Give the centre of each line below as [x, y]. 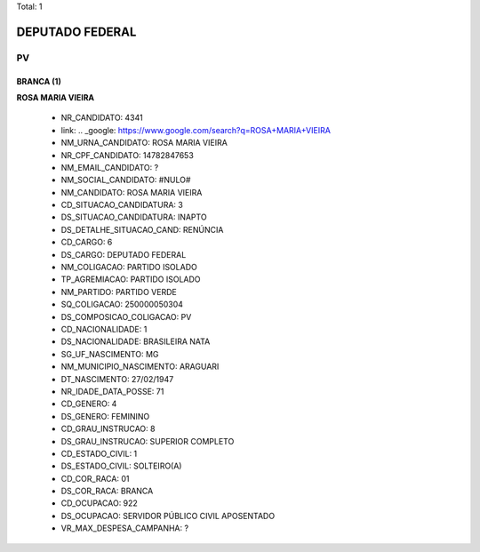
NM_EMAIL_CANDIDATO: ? [110, 167]
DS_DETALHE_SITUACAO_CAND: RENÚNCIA [142, 229]
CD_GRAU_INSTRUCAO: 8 [108, 429]
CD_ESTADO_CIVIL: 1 [99, 453]
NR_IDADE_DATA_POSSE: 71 [112, 391]
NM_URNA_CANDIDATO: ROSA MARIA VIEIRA [144, 143]
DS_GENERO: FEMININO [105, 416]
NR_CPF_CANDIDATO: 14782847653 [128, 155]
